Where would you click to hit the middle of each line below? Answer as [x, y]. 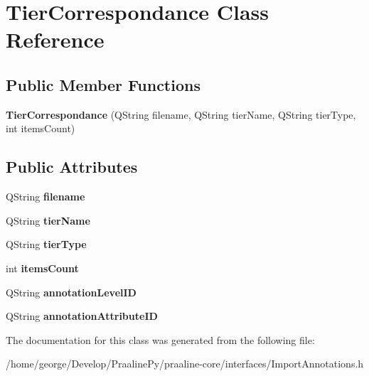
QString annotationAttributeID [82, 316]
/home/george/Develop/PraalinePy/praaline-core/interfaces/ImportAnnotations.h [185, 364]
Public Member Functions [103, 84]
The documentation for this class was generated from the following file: [160, 339]
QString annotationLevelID [71, 292]
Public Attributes [72, 167]
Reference [55, 39]
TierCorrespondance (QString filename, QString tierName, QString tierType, [181, 114]
